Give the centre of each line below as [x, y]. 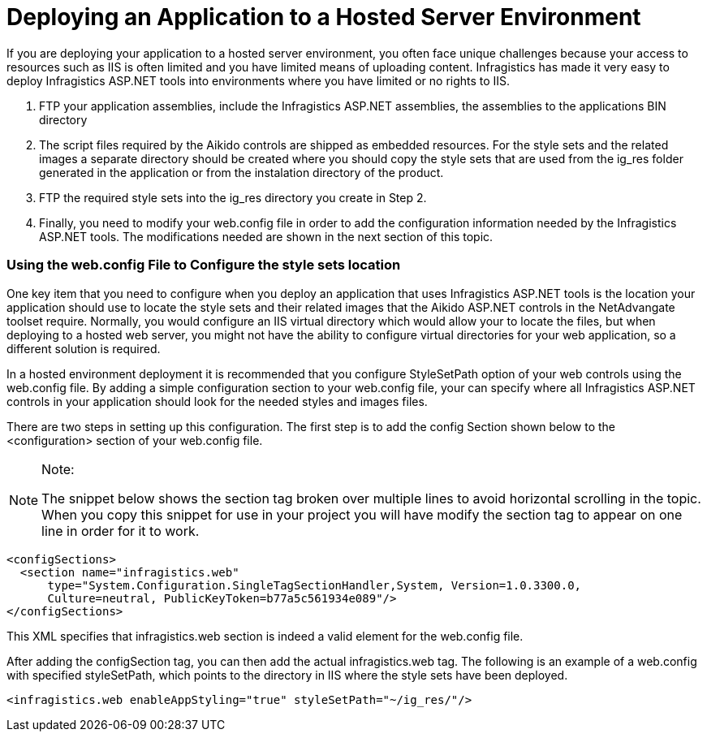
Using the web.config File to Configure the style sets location [204, 265]
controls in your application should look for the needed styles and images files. [217, 401]
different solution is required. [84, 348]
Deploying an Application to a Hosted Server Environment [324, 17]
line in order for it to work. [121, 531]
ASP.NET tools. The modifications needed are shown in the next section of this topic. [266, 236]
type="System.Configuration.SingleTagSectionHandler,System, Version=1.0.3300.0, [315, 585]
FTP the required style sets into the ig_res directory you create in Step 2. [233, 197]
